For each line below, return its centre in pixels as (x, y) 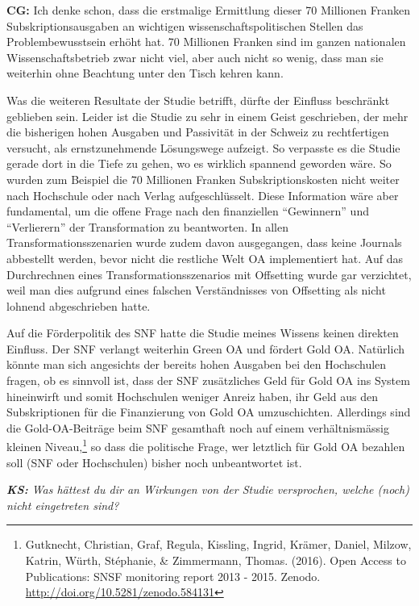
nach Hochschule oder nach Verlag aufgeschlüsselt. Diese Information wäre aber (203, 195)
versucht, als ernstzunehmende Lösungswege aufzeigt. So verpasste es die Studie (203, 147)
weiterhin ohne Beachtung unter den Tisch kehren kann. (145, 73)
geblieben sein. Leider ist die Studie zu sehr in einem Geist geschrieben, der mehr (207, 116)
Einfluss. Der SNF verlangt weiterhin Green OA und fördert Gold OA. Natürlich (205, 348)
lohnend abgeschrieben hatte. (79, 305)
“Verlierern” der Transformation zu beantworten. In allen (147, 226)
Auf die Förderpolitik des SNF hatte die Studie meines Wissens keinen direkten (203, 333)
